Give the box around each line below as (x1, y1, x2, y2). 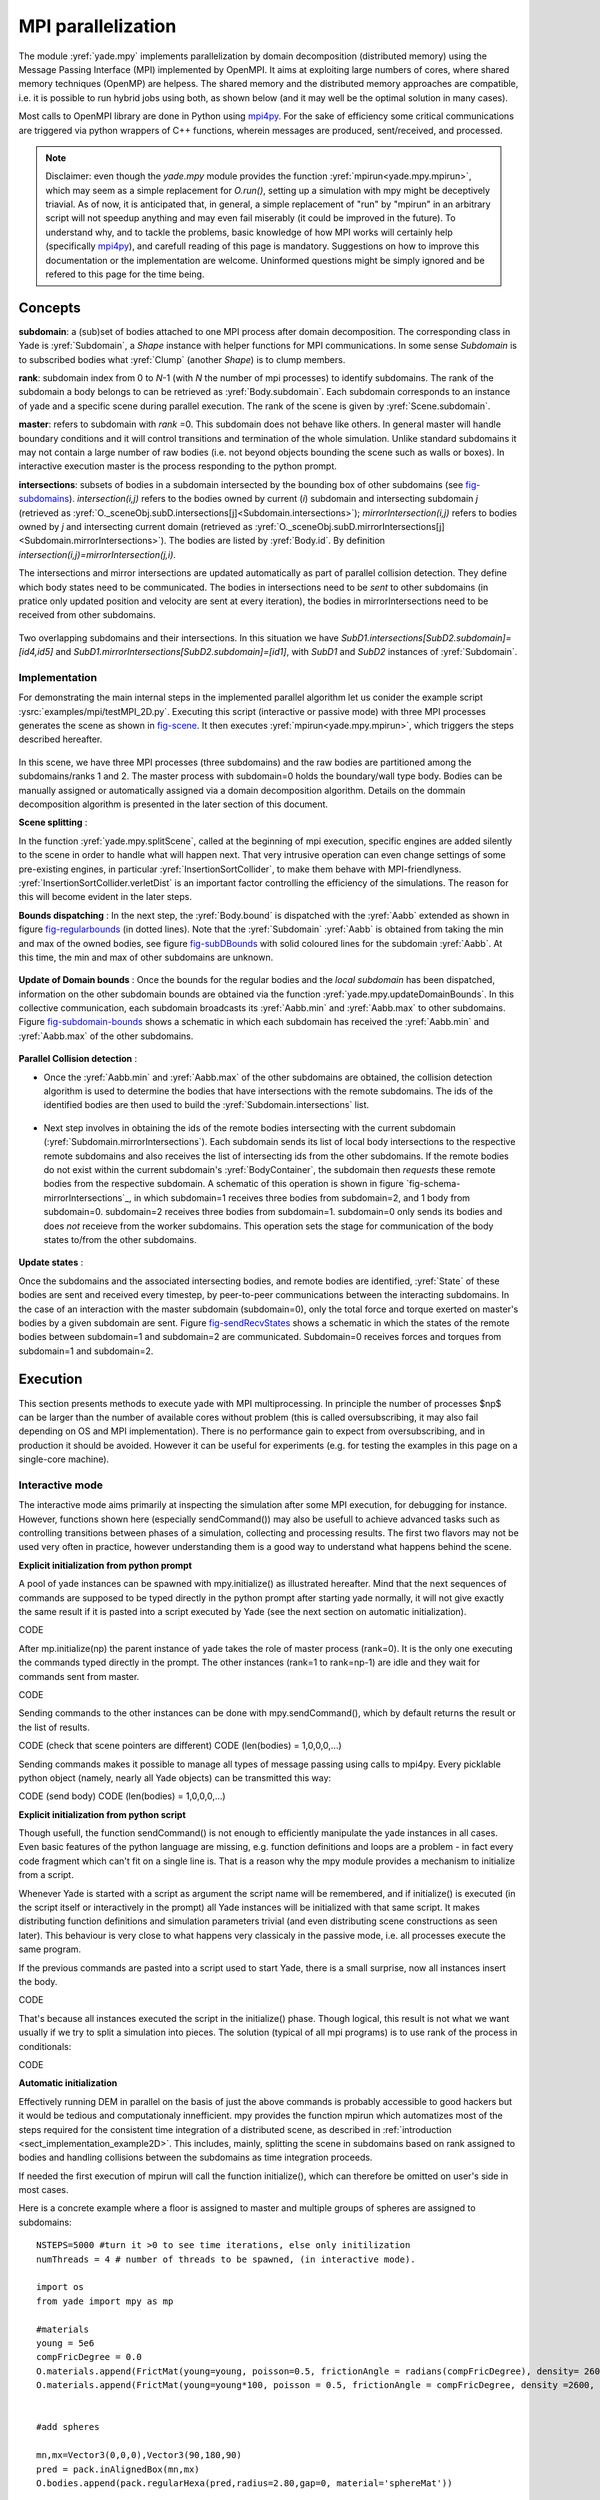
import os (36, 2281, 84, 2293)
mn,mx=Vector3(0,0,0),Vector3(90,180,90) (36, 2450, 242, 2461)
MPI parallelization (18, 15, 177, 37)
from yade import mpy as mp (36, 2295, 174, 2307)
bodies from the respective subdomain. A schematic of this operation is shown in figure (43, 1178, 404, 1190)
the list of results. (18, 1721, 90, 1733)
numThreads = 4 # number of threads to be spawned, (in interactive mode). (36, 2253, 416, 2265)
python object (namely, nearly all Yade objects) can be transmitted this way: (18, 1771, 332, 1784)
